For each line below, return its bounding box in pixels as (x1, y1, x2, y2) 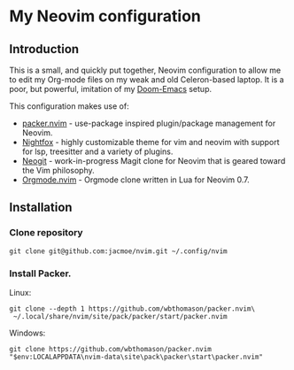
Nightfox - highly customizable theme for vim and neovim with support (21, 137, 281, 147)
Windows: (9, 328, 46, 338)
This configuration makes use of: (9, 101, 130, 112)
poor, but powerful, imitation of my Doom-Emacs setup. (9, 84, 213, 94)
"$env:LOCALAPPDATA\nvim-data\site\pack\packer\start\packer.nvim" (9, 352, 264, 361)
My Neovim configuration (9, 6, 201, 27)
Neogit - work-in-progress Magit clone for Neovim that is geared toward (21, 156, 286, 166)
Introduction (9, 42, 80, 57)
